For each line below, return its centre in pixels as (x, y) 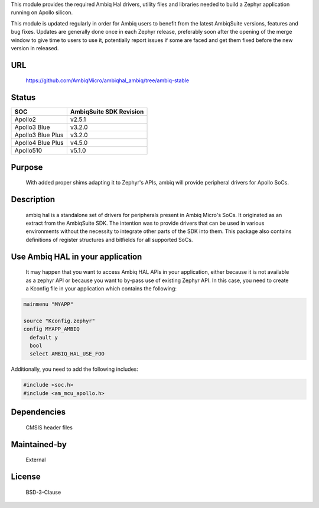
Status (23, 98)
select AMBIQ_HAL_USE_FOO (67, 354)
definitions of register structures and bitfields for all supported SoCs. (109, 240)
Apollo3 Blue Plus (39, 135)
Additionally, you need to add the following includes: (74, 369)
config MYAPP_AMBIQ (51, 329)
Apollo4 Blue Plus (39, 143)
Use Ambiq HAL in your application (77, 256)
